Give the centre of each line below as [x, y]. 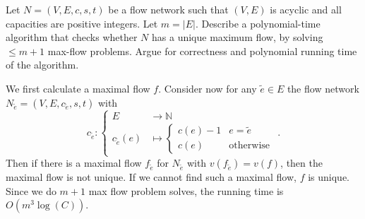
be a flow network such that [168, 9]
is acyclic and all [306, 9]
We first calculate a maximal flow [78, 88]
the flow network [323, 88]
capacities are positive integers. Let [82, 23]
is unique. [329, 177]
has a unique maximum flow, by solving [238, 37]
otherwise [250, 146]
